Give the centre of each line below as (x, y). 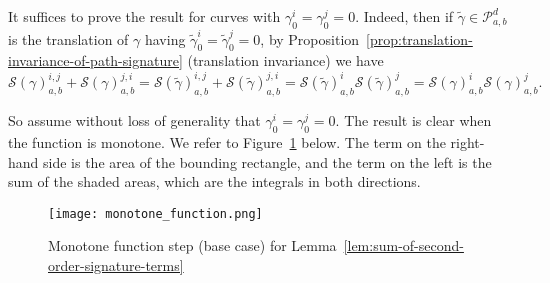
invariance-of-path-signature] (95, 60)
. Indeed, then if (404, 16)
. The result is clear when (413, 120)
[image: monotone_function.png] (155, 213)
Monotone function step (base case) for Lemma (192, 245)
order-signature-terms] (116, 265)
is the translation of (68, 38)
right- (467, 142)
